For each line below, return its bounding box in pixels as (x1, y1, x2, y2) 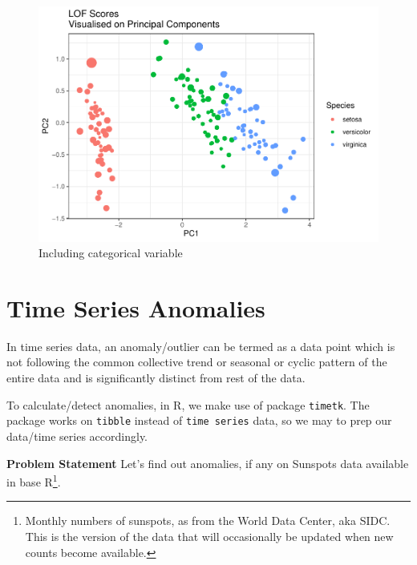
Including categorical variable (38, 244, 183, 261)
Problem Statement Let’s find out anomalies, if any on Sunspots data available (6, 454, 409, 471)
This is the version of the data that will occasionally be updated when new (25, 527, 394, 544)
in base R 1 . (6, 471, 61, 490)
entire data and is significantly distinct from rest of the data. (6, 369, 306, 386)
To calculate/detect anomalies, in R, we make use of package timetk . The (6, 396, 370, 413)
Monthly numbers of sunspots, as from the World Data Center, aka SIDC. (25, 512, 391, 529)
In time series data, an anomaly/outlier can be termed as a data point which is (6, 337, 395, 354)
